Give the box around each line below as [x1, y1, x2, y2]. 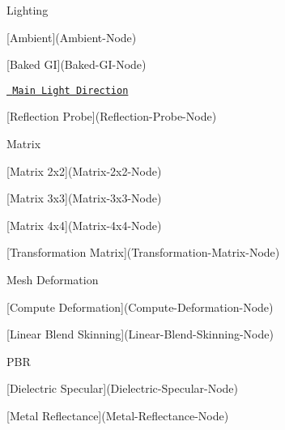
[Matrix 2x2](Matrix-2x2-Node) [6, 162, 162, 179]
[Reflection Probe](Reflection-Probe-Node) [6, 108, 217, 125]
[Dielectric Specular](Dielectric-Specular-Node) [6, 380, 239, 397]
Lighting [6, 2, 49, 18]
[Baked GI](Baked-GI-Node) [6, 56, 147, 73]
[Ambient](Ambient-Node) [6, 28, 137, 45]
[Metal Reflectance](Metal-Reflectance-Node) [6, 407, 229, 424]
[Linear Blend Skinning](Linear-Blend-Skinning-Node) [6, 326, 274, 343]
